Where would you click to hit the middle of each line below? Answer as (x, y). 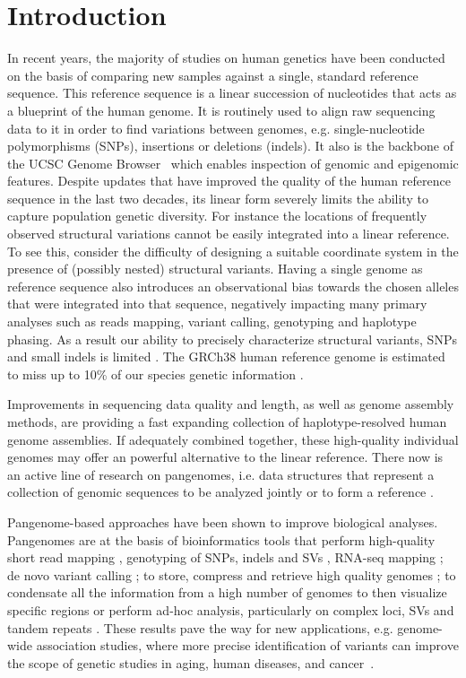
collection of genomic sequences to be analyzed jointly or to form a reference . (220, 492)
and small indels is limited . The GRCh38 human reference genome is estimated (226, 356)
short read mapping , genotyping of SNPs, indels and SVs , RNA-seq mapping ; (225, 557)
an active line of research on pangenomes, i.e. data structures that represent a (221, 474)
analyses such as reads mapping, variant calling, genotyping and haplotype (212, 322)
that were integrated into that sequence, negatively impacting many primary (217, 304)
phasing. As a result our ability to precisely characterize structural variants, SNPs (232, 339)
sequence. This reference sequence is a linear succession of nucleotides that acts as (232, 93)
